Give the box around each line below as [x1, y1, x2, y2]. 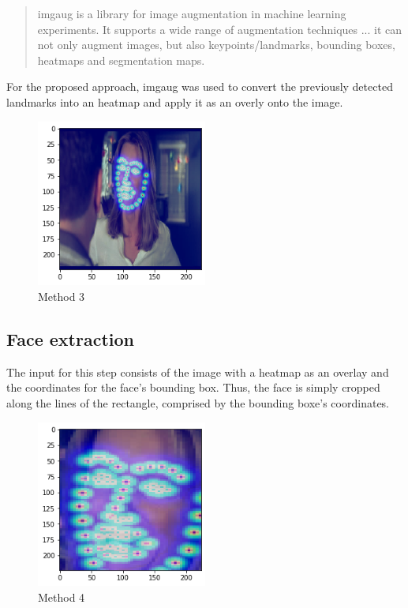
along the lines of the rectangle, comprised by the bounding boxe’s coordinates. [6, 395, 389, 411]
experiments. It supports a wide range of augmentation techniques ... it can [37, 21, 402, 37]
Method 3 [38, 288, 85, 305]
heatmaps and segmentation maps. [37, 51, 205, 68]
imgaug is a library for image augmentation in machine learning [37, 6, 346, 21]
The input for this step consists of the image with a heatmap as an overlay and [6, 363, 389, 380]
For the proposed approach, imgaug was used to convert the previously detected [6, 78, 393, 95]
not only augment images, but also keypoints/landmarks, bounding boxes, [37, 36, 395, 53]
